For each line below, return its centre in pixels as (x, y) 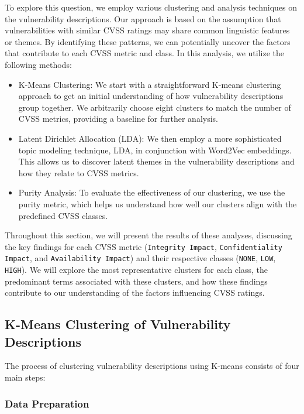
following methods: (38, 64)
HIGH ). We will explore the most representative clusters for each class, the (137, 269)
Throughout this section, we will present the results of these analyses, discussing (148, 235)
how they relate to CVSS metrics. (79, 172)
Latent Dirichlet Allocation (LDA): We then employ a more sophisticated (150, 138)
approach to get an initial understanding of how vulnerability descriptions (151, 96)
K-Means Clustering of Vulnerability (118, 324)
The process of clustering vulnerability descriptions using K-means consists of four (152, 366)
